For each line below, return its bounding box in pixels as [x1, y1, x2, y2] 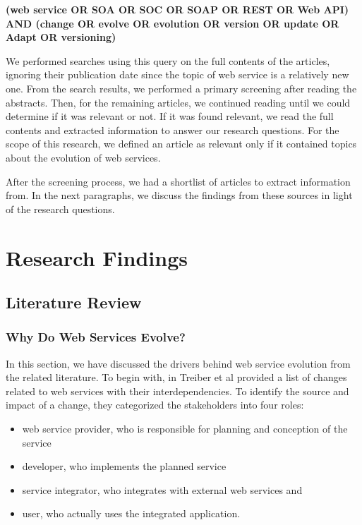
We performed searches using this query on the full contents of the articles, [6, 53, 330, 68]
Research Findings [6, 243, 188, 272]
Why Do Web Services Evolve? [6, 328, 186, 346]
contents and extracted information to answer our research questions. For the [6, 122, 339, 137]
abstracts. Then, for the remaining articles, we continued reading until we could [6, 95, 351, 109]
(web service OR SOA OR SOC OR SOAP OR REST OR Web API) [6, 2, 349, 16]
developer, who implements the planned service [22, 459, 227, 473]
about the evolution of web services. [6, 150, 161, 164]
